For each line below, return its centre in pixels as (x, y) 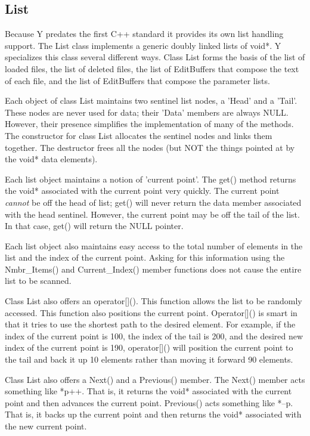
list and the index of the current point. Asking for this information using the (145, 257)
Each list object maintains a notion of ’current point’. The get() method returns (151, 179)
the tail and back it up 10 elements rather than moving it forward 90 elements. (149, 359)
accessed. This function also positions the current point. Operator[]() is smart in (151, 312)
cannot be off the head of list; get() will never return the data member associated (153, 202)
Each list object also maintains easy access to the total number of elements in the (154, 245)
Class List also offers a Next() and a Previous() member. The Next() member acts (155, 379)
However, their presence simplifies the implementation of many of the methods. (149, 124)
